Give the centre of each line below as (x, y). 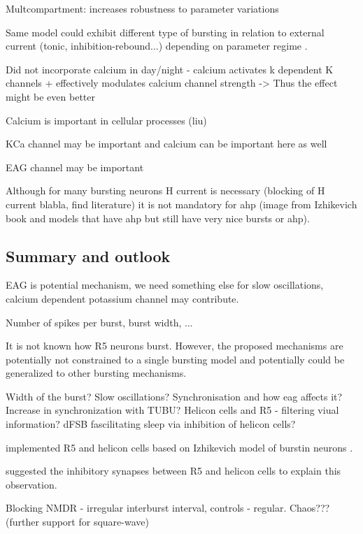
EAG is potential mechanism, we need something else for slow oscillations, (165, 285)
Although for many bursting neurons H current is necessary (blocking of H (165, 190)
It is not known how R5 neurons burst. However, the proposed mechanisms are (175, 346)
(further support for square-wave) (77, 522)
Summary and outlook (88, 255)
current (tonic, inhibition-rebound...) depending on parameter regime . (157, 46)
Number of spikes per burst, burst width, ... (99, 322)
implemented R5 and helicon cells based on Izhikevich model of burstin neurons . (179, 447)
